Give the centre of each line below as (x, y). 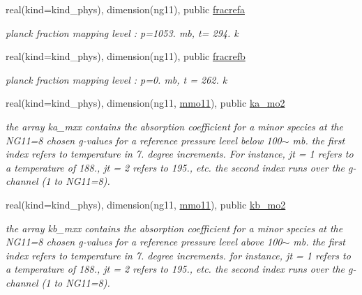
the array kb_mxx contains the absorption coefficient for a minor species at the (174, 228)
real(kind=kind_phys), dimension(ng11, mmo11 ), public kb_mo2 (146, 204)
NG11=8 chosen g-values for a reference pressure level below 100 (144, 140)
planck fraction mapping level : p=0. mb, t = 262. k (116, 79)
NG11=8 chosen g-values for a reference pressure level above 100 (144, 242)
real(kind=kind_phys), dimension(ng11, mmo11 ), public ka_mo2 (145, 103)
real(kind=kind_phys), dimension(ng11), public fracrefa (125, 9)
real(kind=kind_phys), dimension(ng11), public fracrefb (126, 56)
